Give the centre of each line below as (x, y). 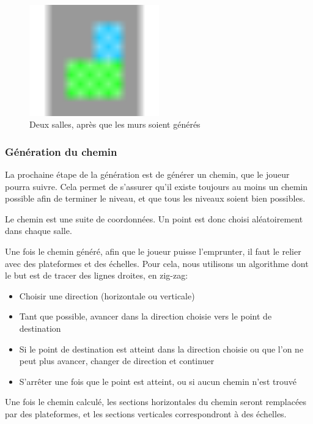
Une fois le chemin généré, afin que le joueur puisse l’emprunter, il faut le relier (153, 251)
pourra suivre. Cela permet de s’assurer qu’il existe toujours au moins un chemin (156, 186)
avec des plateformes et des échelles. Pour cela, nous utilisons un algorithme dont (157, 263)
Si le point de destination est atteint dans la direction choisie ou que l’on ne (161, 349)
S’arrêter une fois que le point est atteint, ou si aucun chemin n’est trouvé (158, 381)
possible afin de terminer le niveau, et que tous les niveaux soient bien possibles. (155, 198)
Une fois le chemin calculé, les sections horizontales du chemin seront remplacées (156, 402)
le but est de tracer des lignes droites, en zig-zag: (97, 275)
